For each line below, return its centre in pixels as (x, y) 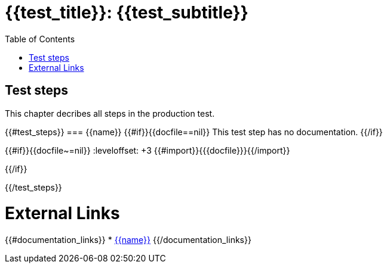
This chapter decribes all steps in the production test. (110, 113)
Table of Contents (40, 39)
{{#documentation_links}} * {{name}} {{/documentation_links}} (128, 240)
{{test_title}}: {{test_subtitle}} (127, 13)
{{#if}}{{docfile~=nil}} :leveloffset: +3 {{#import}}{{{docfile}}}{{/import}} (148, 150)
